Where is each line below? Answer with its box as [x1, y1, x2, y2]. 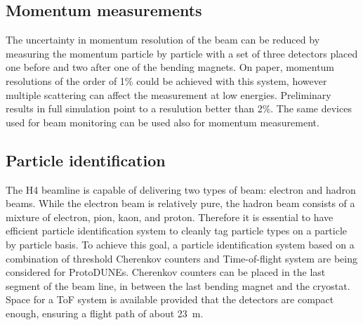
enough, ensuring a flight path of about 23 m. [6, 305, 204, 320]
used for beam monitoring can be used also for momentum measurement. [6, 114, 319, 129]
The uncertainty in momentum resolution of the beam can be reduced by [6, 32, 320, 47]
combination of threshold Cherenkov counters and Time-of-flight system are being [6, 251, 357, 265]
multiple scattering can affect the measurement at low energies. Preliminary [6, 87, 331, 102]
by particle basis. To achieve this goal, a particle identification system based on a [6, 237, 355, 251]
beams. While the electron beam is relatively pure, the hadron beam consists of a [6, 196, 355, 211]
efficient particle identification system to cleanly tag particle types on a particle [6, 223, 348, 238]
